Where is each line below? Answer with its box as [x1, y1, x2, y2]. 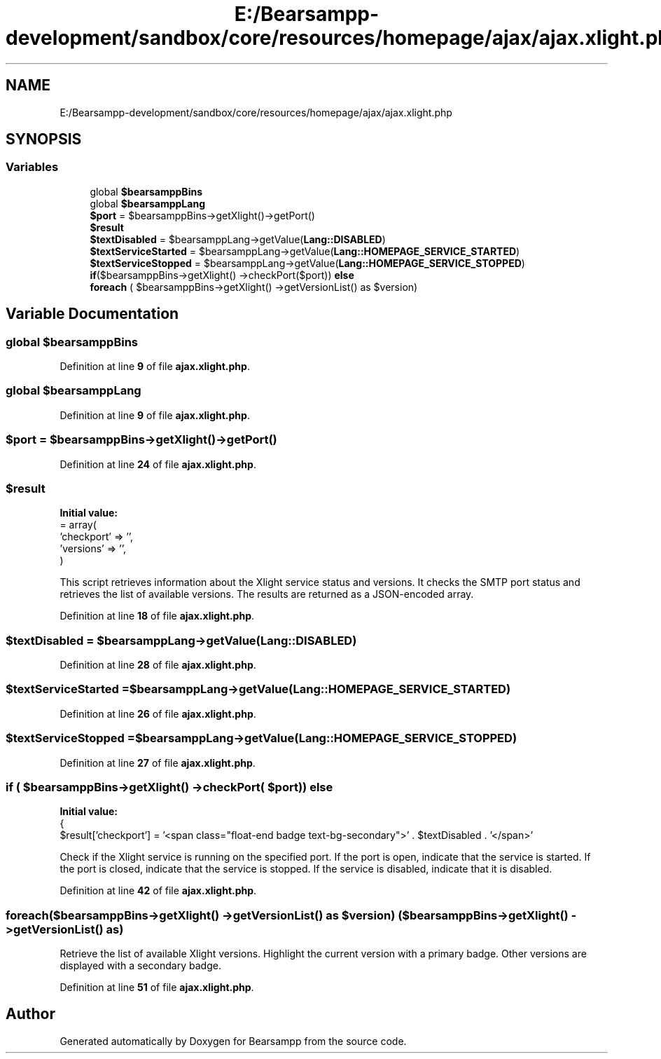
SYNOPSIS [6, 130, 82, 149]
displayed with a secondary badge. [60, 959, 221, 972]
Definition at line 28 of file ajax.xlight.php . [60, 659, 256, 671]
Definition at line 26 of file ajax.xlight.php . [60, 707, 256, 720]
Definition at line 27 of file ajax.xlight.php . [60, 756, 256, 769]
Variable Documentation [6, 305, 179, 323]
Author [6, 1005, 55, 1023]
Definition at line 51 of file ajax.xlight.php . [60, 981, 254, 994]
